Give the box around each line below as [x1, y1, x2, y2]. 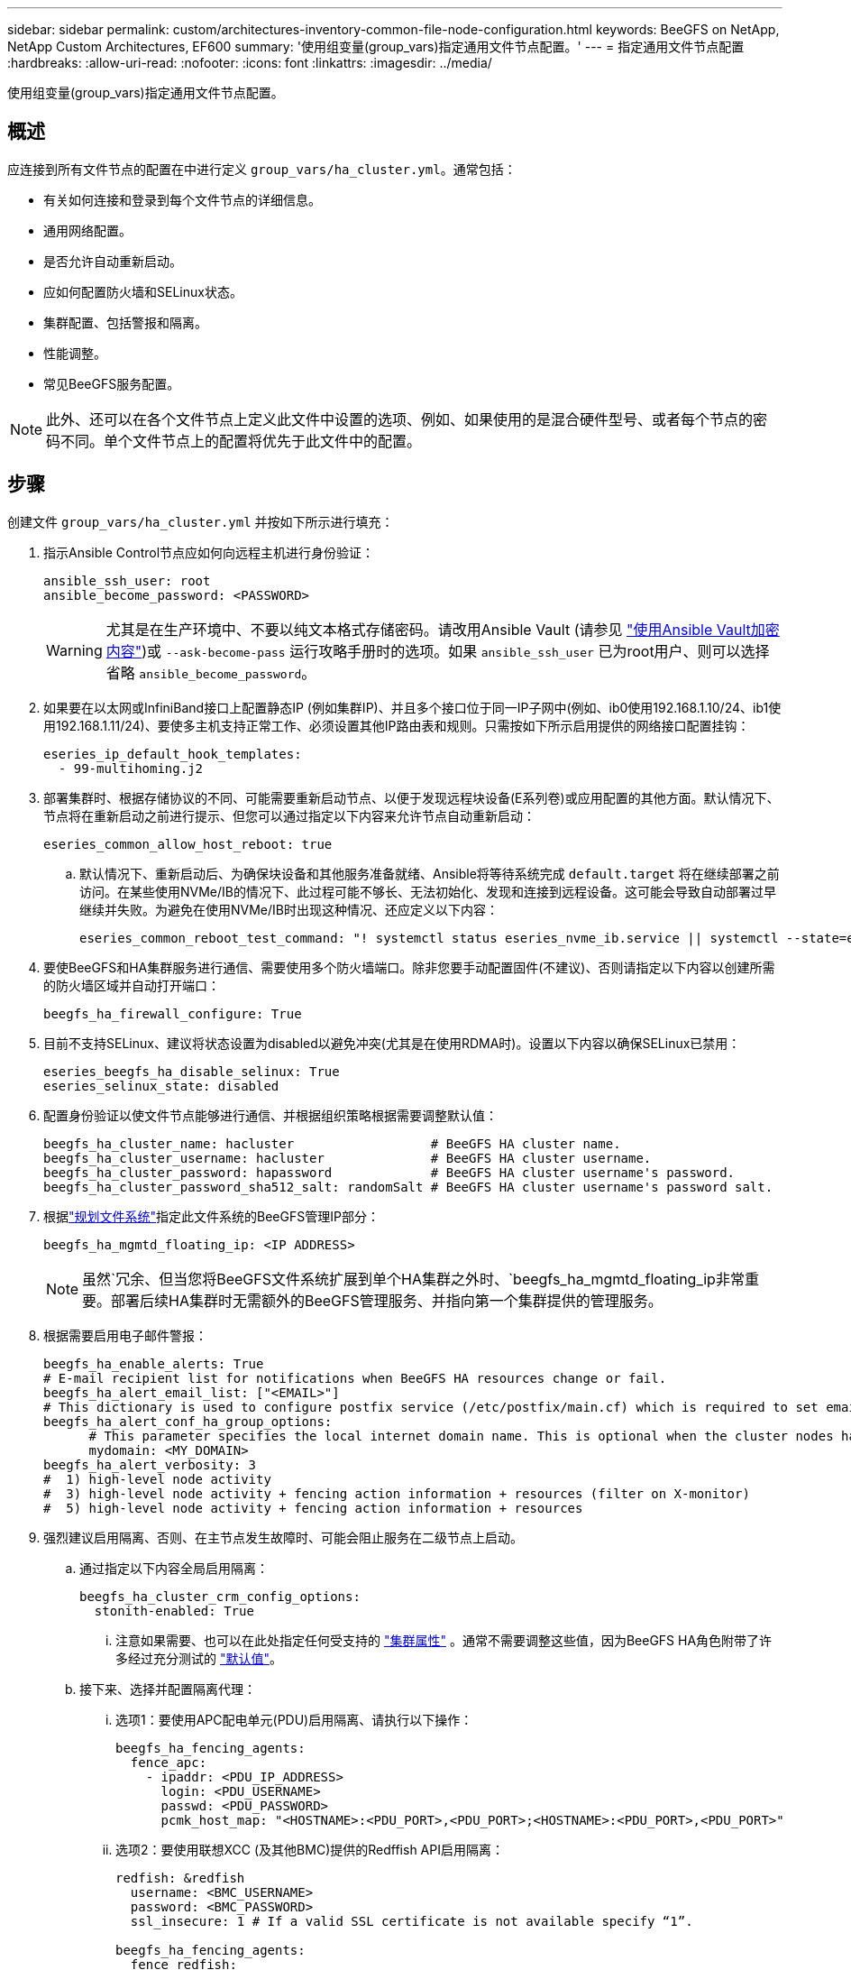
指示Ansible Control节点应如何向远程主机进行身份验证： [43, 544, 375, 560]
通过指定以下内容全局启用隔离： [79, 1560, 269, 1576]
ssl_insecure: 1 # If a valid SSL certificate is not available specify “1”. [130, 1913, 693, 1929]
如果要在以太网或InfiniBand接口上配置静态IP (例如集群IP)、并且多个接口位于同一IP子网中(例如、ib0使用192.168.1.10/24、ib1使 [43, 699, 782, 715]
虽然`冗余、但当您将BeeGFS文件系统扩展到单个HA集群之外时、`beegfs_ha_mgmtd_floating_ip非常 [82, 1269, 745, 1288]
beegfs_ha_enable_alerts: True [43, 1356, 264, 1371]
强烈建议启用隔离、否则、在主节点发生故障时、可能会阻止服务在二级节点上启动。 [43, 1529, 523, 1545]
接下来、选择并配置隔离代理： [79, 1680, 256, 1697]
